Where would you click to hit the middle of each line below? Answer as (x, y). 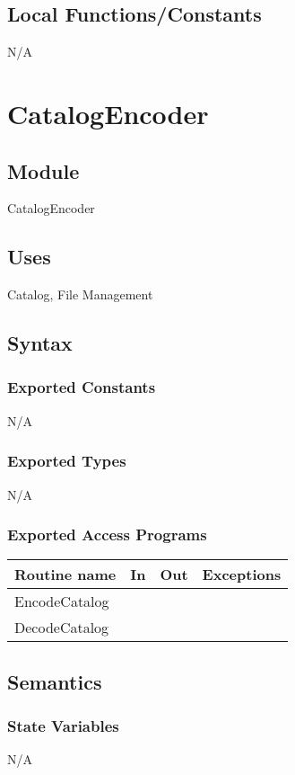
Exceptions (242, 575)
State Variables (63, 726)
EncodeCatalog (62, 601)
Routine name (65, 575)
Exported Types (67, 461)
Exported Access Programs (107, 534)
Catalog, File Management (80, 294)
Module (43, 170)
